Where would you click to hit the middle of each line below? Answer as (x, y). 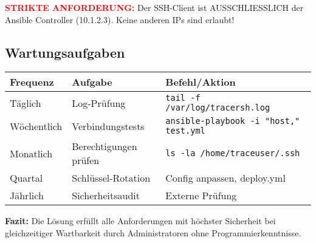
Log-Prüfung (99, 103)
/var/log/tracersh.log (218, 108)
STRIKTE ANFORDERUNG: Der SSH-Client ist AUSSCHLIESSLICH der (154, 7)
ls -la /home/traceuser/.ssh (233, 153)
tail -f (183, 98)
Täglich (26, 103)
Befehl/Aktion (201, 82)
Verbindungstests (108, 126)
